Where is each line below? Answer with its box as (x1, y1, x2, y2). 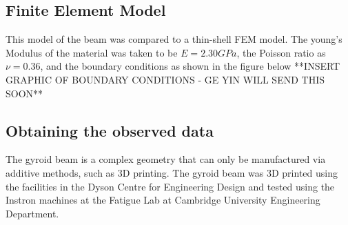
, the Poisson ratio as (236, 45, 326, 59)
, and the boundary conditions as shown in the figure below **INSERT (40, 59, 340, 73)
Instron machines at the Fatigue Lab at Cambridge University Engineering (6, 193, 320, 207)
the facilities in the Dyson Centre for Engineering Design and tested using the (6, 179, 335, 193)
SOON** (6, 86, 43, 100)
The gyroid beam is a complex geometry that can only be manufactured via (6, 152, 326, 166)
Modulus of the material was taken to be (6, 45, 178, 59)
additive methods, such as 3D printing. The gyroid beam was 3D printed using (6, 165, 338, 179)
